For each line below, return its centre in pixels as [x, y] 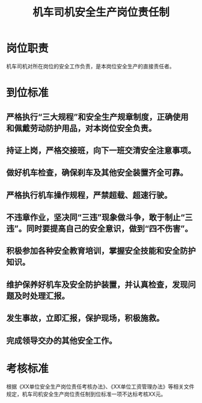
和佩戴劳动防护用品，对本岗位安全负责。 [81, 128]
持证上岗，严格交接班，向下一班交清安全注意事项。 [101, 150]
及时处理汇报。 [42, 296]
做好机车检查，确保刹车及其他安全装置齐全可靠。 [97, 173]
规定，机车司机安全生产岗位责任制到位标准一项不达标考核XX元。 [86, 394]
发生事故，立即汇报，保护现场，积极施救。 [85, 318]
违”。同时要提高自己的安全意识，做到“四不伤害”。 [99, 229]
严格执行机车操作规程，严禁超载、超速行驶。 [89, 195]
